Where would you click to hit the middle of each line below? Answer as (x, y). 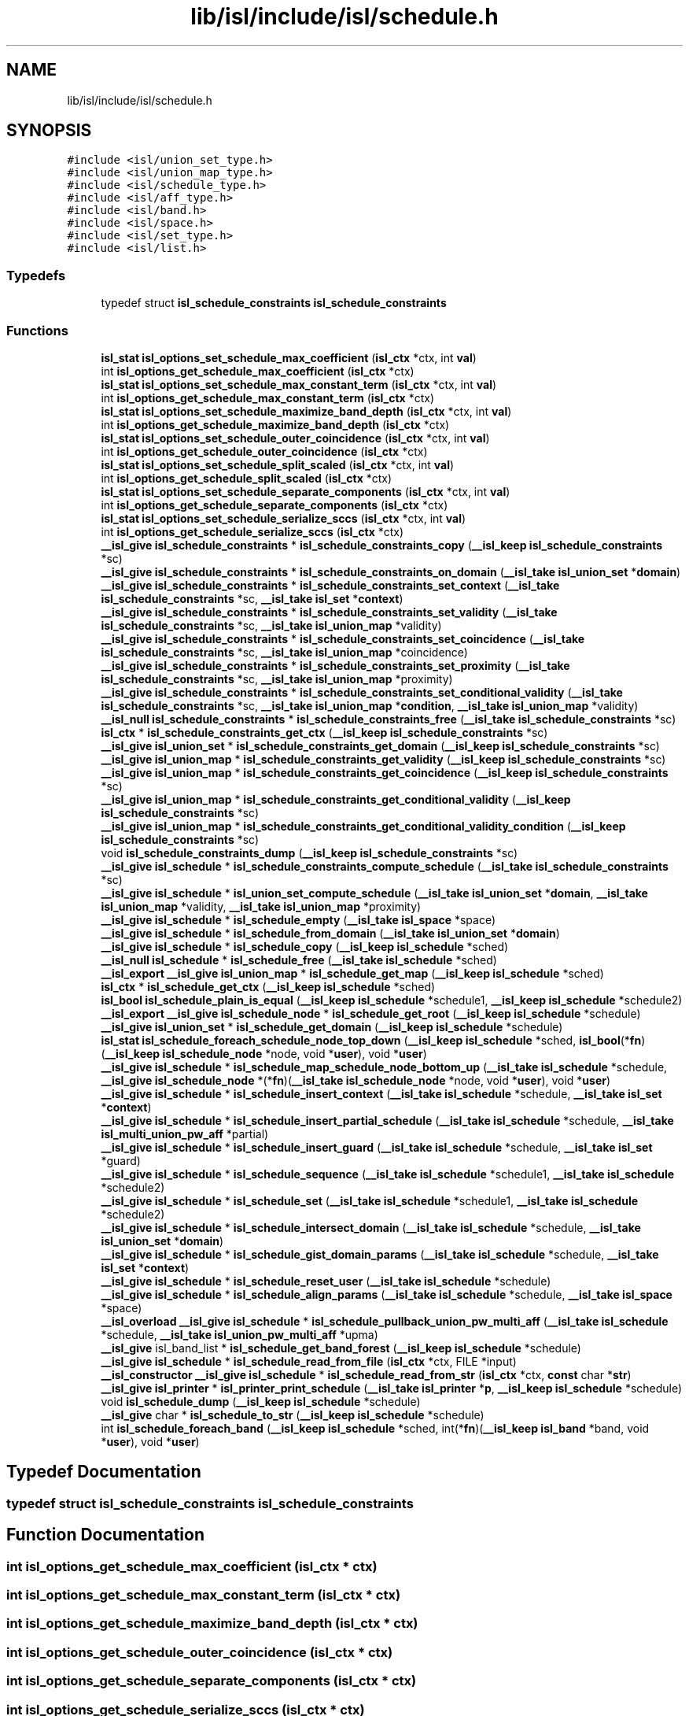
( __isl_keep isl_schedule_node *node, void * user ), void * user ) (264, 1053)
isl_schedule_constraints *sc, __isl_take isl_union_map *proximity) (277, 679)
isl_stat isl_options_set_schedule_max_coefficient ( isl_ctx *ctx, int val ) (289, 357)
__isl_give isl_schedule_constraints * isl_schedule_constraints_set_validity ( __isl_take (329, 612)
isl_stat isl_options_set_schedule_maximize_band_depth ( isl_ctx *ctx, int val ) (306, 411)
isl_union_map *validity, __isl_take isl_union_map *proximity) (261, 906)
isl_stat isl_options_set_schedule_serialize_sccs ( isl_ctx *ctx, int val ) (284, 518)
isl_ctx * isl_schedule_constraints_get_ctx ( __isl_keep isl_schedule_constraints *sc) (324, 732)
